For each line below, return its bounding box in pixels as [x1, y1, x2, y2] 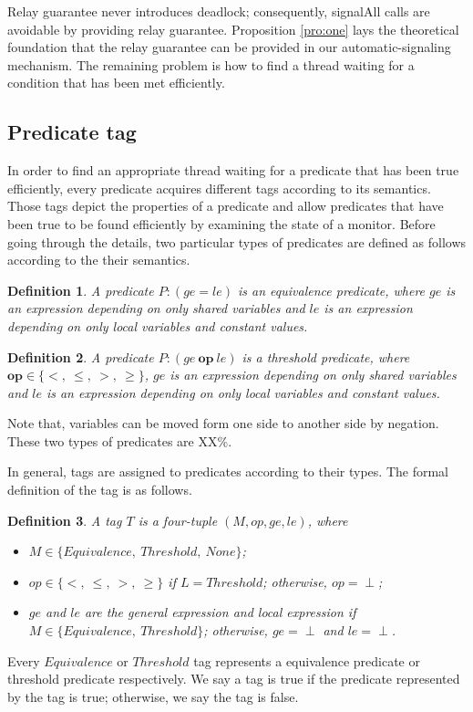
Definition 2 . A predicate [7, 347, 154, 366]
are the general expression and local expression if [84, 602, 356, 622]
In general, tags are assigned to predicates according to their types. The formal [7, 462, 448, 481]
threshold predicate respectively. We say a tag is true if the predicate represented [7, 669, 460, 688]
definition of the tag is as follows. [7, 480, 192, 499]
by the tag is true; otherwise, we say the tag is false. [7, 686, 299, 706]
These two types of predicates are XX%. [7, 431, 232, 450]
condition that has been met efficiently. [7, 73, 225, 92]
